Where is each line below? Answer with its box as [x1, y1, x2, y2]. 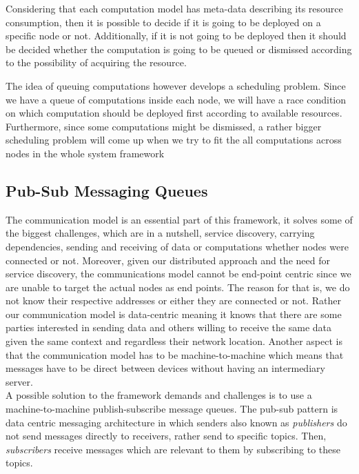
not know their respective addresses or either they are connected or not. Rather [6, 293, 341, 308]
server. [6, 374, 33, 388]
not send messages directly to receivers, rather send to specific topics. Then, [6, 428, 327, 443]
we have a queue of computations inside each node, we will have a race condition [6, 92, 347, 106]
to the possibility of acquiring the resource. [6, 55, 187, 70]
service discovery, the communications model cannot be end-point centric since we [6, 266, 351, 281]
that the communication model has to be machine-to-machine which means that [6, 347, 344, 362]
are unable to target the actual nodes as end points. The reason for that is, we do [6, 279, 350, 294]
